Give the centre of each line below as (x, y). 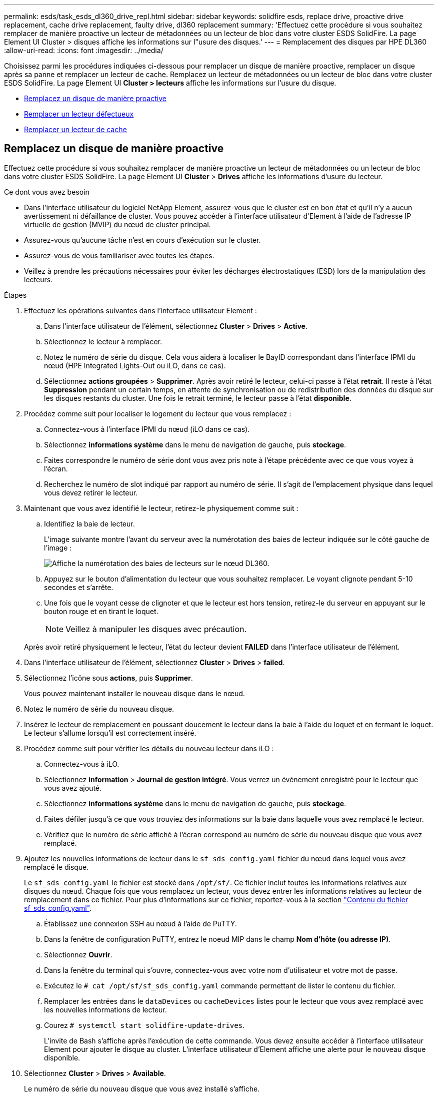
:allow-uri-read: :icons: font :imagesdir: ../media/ (84, 50)
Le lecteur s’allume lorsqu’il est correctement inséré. (110, 733)
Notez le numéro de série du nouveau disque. (99, 709)
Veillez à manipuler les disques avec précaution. (156, 629)
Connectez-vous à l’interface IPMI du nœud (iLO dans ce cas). (147, 429)
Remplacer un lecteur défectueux (79, 114)
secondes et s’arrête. (79, 587)
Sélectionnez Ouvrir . (78, 954)
